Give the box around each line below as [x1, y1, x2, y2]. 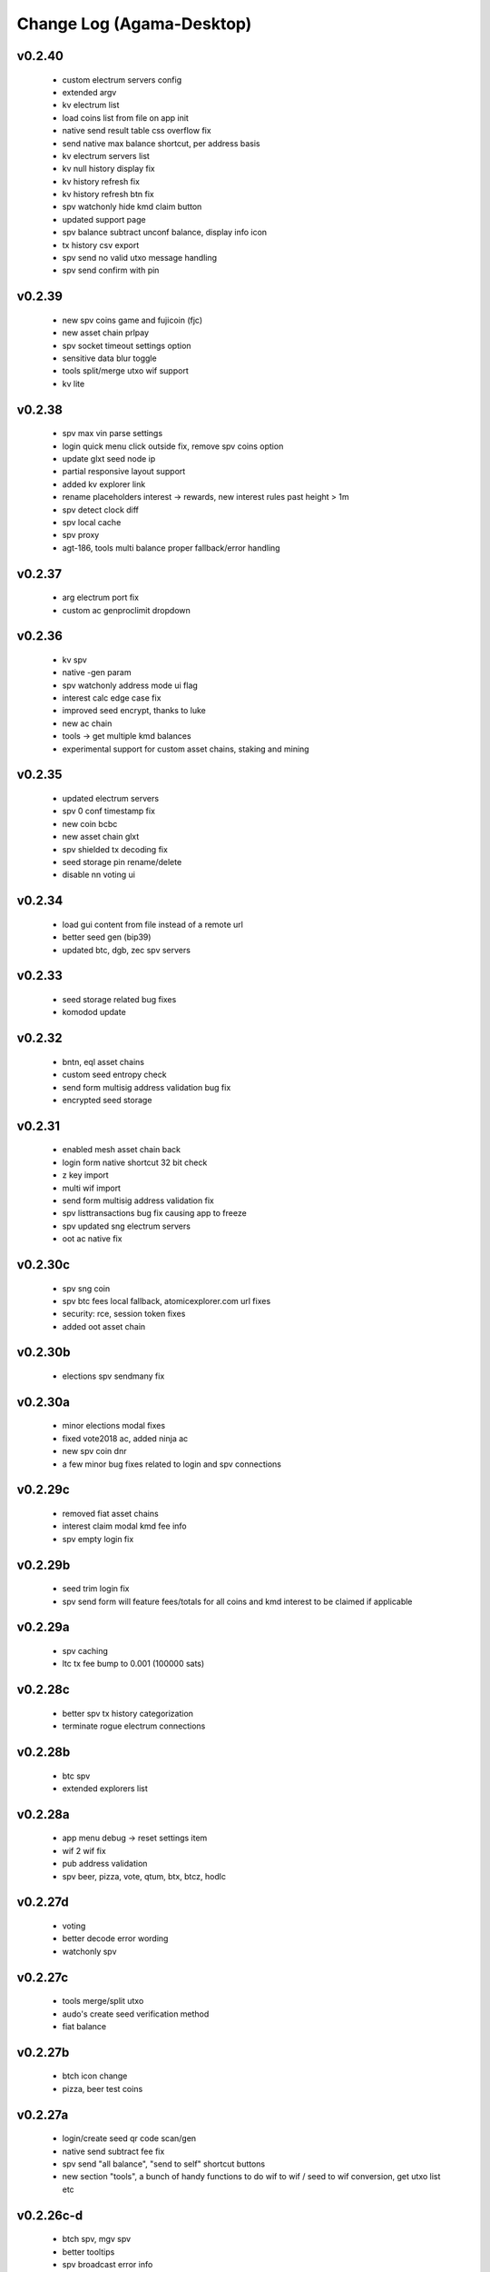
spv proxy [62, 530, 100, 541]
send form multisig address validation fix [62, 1195, 215, 1206]
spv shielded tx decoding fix [62, 843, 168, 854]
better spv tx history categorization [62, 1708, 194, 1719]
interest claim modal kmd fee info [62, 1520, 187, 1531]
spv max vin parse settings [62, 428, 163, 439]
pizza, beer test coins [62, 2083, 143, 2094]
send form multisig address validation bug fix [62, 1081, 231, 1092]
